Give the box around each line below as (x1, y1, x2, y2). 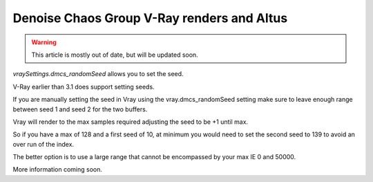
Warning (31, 38, 57, 46)
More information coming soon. (12, 165, 103, 174)
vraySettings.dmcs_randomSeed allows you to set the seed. (12, 70, 184, 78)
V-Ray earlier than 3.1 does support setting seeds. (12, 82, 155, 91)
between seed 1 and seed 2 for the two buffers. (12, 104, 148, 113)
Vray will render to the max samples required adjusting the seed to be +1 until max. (12, 118, 249, 126)
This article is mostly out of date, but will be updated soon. (31, 51, 198, 59)
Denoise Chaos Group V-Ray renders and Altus (12, 10, 288, 26)
